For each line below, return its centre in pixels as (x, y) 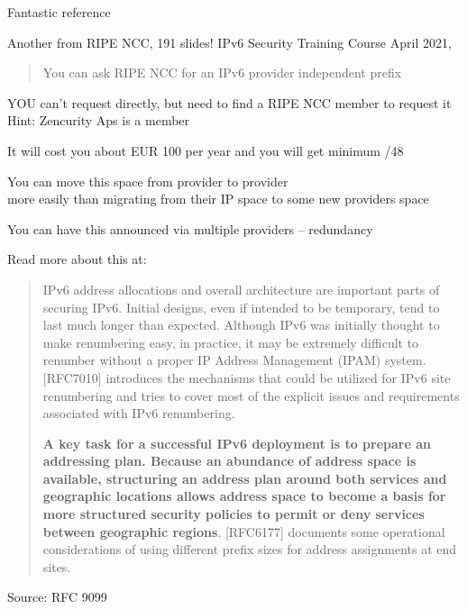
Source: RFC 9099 (57, 597)
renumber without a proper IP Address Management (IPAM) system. (234, 360)
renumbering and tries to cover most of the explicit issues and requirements (251, 395)
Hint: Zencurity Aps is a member (99, 120)
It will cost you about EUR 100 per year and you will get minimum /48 (206, 150)
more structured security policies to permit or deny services (233, 514)
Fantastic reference (59, 12)
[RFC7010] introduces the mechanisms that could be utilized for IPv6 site (247, 377)
